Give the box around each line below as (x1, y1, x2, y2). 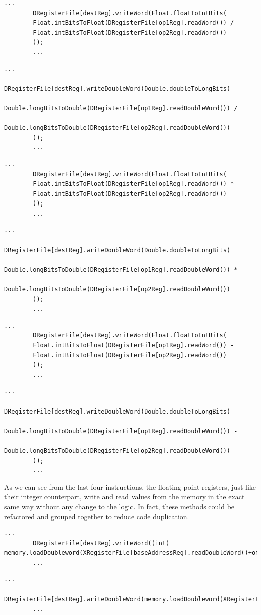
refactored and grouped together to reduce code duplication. (4, 511, 189, 521)
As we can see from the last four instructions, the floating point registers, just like (4, 481, 256, 492)
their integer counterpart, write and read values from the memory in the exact (4, 491, 245, 502)
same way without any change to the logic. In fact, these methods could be (4, 501, 235, 511)
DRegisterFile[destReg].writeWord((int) (33, 539, 170, 547)
